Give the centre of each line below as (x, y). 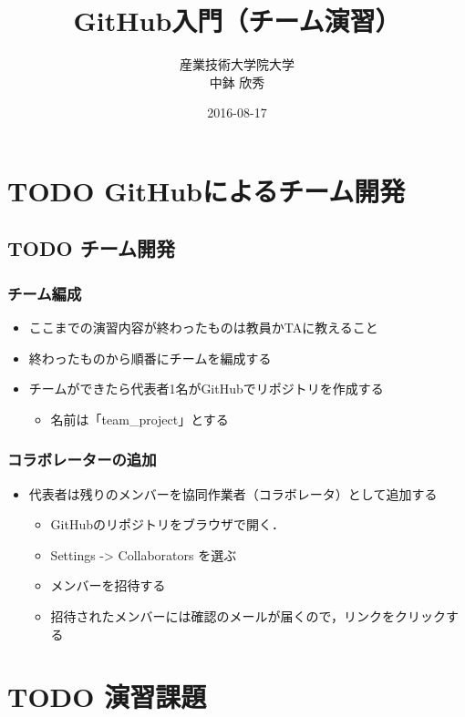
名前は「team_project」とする (139, 419)
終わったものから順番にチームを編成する (150, 358)
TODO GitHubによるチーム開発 (207, 190)
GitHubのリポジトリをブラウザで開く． (167, 524)
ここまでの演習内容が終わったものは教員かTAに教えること (203, 328)
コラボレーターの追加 (82, 460)
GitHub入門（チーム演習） (237, 20)
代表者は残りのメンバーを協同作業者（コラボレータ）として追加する (233, 493)
